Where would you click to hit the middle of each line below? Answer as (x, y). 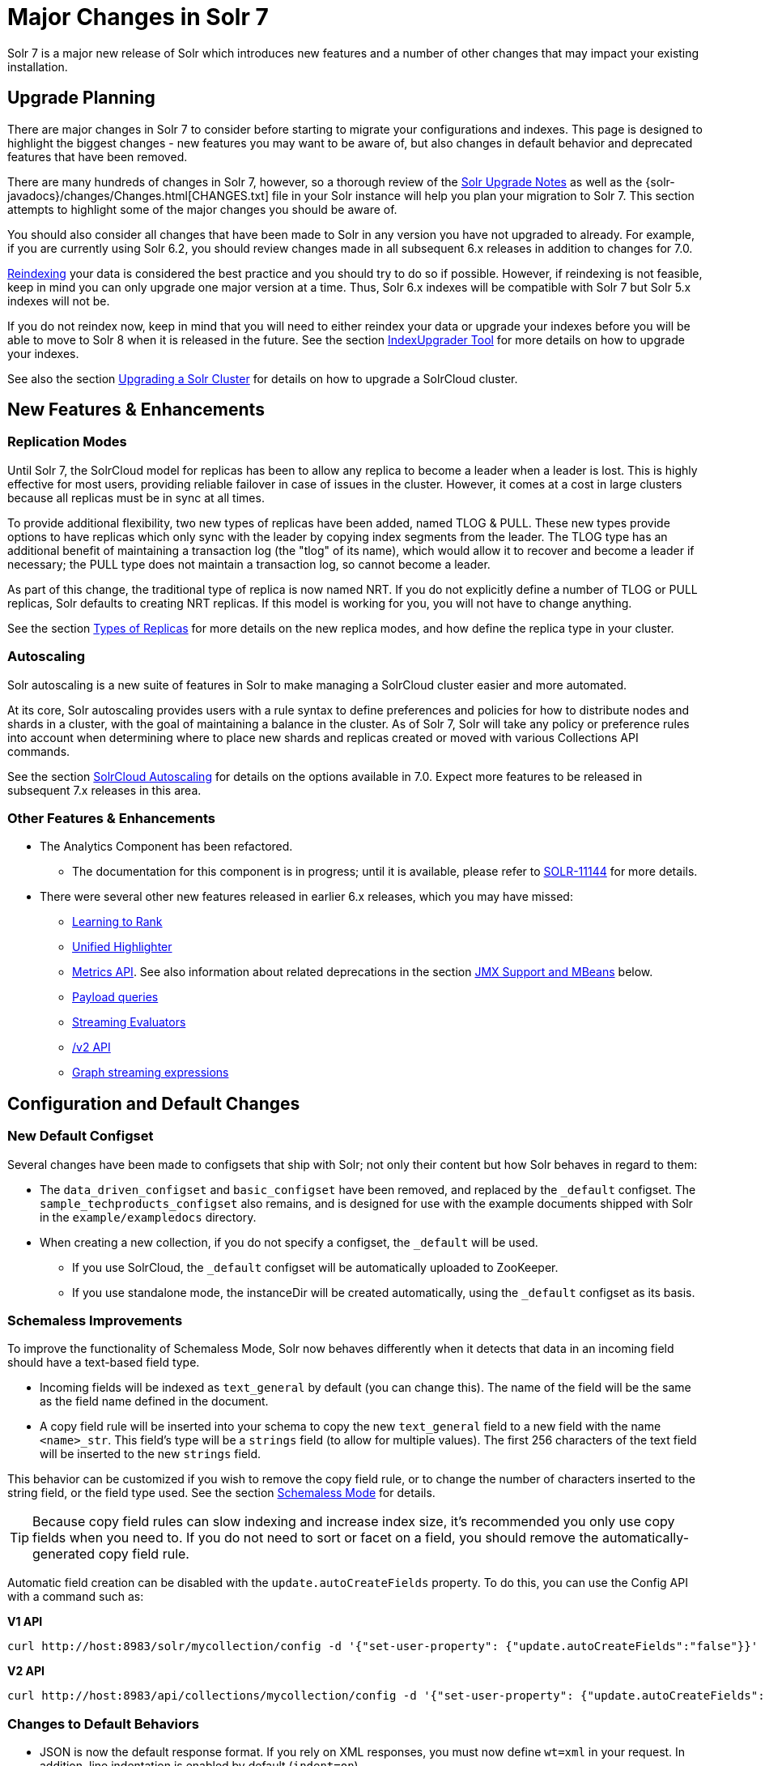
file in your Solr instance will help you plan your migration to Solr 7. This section (483, 195)
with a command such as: (76, 1597)
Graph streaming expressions (151, 1073)
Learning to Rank (117, 922)
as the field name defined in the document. (154, 1401)
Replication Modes (67, 442)
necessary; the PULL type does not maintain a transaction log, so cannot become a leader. (249, 564)
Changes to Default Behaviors (103, 1723)
